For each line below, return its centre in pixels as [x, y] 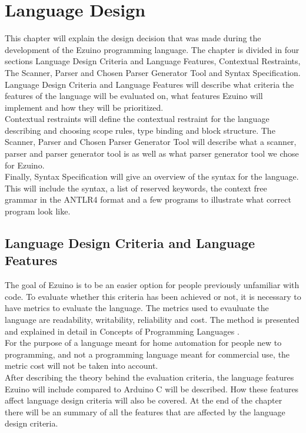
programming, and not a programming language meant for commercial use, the [147, 354]
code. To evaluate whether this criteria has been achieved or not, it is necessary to [153, 296]
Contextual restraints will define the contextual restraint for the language [137, 119]
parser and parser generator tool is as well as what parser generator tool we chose [152, 153]
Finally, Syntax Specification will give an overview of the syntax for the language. [152, 176]
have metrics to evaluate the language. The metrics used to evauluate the [137, 308]
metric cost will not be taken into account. [82, 366]
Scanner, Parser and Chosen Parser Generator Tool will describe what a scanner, [151, 142]
